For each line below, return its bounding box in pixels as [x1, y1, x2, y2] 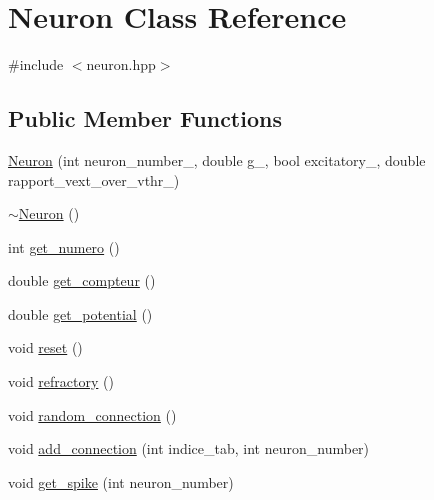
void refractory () [8, 371, 114, 392]
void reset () [8, 337, 83, 358]
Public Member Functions [8, 103, 282, 134]
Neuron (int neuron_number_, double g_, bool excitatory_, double [8, 149, 426, 170]
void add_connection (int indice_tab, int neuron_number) [8, 438, 370, 459]
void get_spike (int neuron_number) [8, 471, 234, 492]
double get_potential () [8, 303, 153, 324]
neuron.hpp [86, 54, 156, 75]
